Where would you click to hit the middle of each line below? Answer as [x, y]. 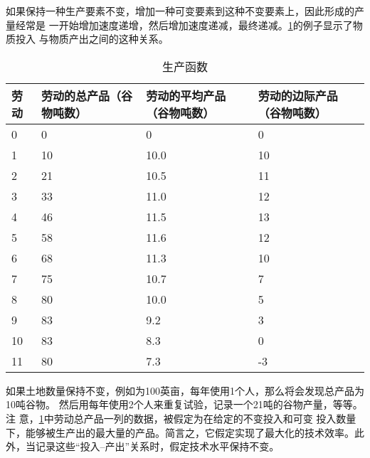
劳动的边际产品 [298, 95]
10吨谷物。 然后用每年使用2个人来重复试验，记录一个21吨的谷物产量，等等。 [184, 404]
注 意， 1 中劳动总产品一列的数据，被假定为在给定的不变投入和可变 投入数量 [181, 418]
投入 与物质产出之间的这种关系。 [92, 39]
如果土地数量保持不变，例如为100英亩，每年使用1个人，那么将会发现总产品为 [185, 390]
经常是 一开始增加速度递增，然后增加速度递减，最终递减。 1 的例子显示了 [184, 25]
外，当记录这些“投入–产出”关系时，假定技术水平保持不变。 [143, 446]
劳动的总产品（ [81, 95]
